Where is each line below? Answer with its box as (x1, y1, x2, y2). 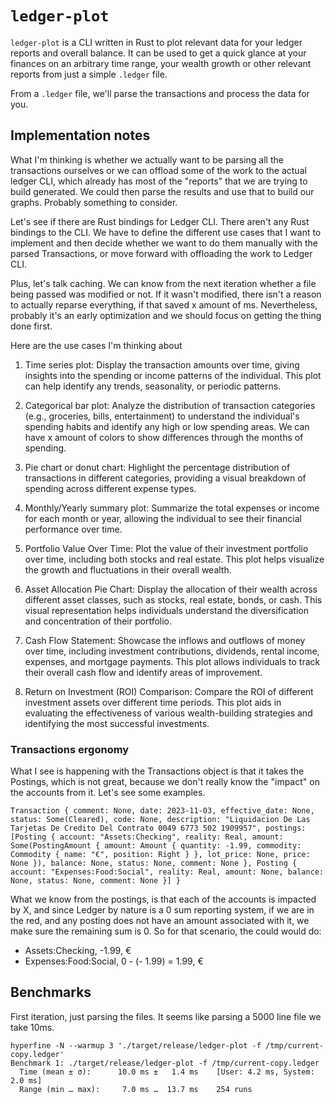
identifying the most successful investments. (24, 717, 210, 729)
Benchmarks (10, 984, 92, 1001)
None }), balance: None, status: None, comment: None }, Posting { (10, 858, 298, 869)
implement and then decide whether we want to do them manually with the (10, 237, 318, 249)
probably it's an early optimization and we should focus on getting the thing (10, 309, 322, 321)
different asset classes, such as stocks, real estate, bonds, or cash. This (24, 593, 323, 606)
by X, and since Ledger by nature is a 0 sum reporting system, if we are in (10, 904, 315, 916)
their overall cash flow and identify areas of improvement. (24, 666, 263, 678)
